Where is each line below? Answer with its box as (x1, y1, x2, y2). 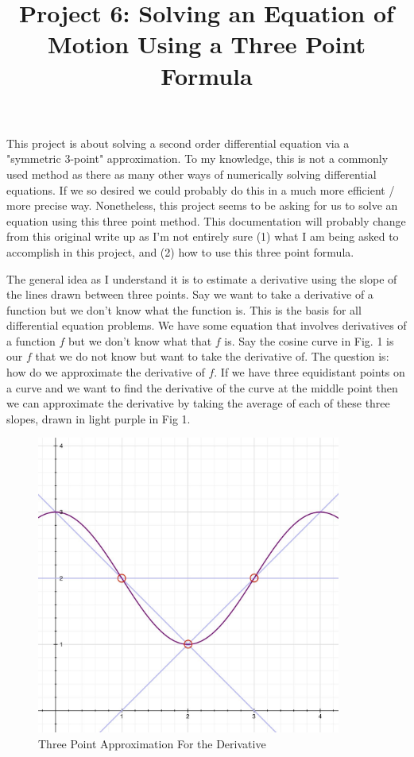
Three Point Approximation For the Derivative (38, 735, 266, 751)
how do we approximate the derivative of (6, 364, 205, 380)
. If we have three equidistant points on (214, 364, 405, 380)
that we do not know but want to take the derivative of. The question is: (35, 348, 389, 365)
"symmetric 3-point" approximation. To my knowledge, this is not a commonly (6, 150, 389, 167)
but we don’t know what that (68, 332, 212, 349)
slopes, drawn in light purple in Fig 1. (6, 410, 191, 427)
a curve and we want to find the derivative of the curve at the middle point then (6, 379, 398, 396)
